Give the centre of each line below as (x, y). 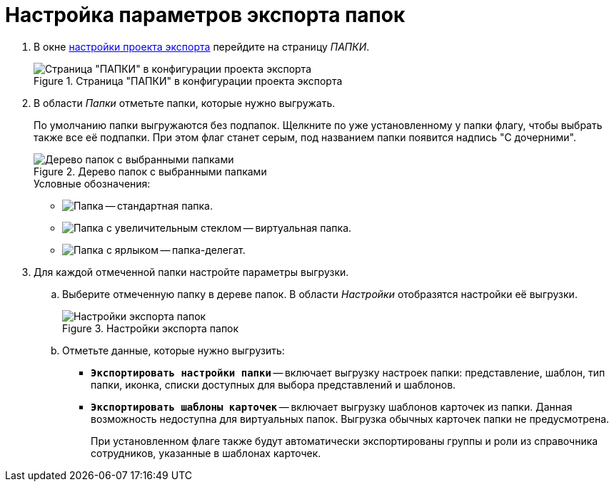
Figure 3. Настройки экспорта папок (151, 328)
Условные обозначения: (92, 183)
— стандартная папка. (159, 205)
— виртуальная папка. (297, 227)
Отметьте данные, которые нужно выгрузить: (173, 350)
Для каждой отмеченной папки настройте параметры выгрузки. (191, 272)
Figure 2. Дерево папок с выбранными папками (150, 171)
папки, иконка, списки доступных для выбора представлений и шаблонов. (273, 384)
